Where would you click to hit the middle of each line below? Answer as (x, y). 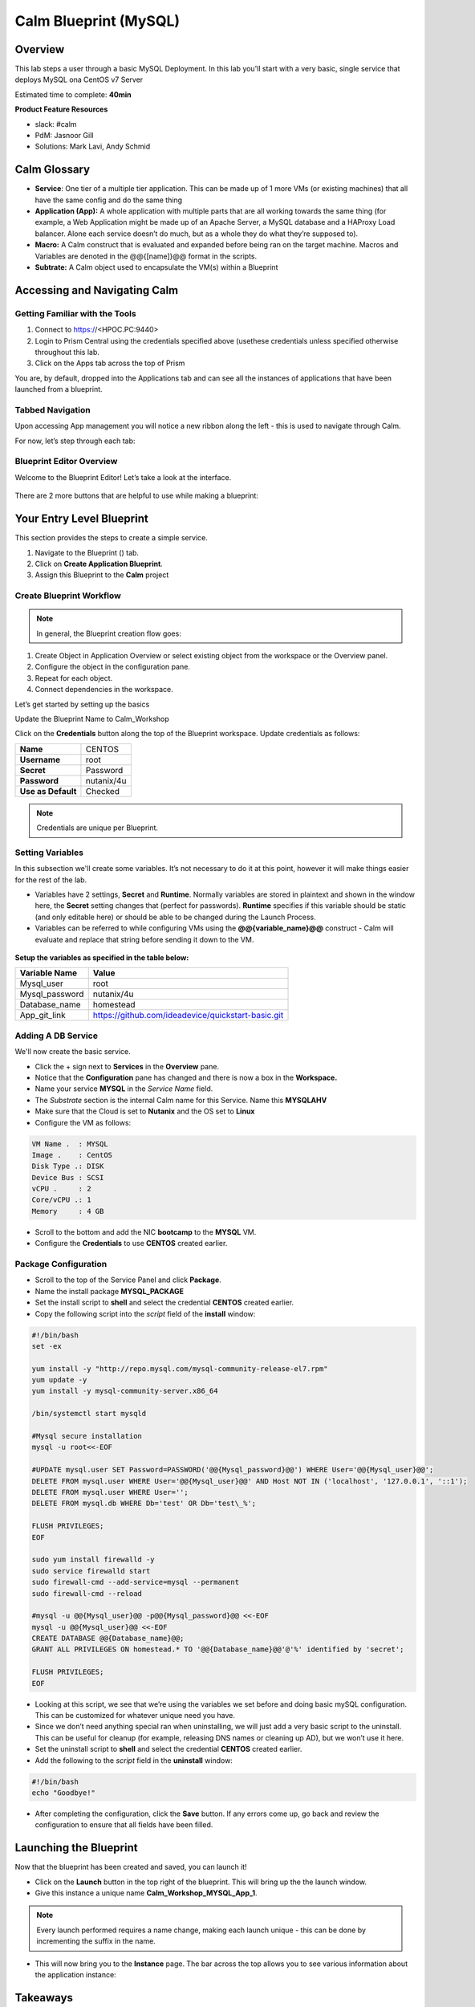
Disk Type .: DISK (68, 1166)
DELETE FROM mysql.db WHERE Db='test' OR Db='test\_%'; (144, 1504)
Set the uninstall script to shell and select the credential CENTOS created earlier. (168, 1749)
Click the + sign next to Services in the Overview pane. (127, 1066)
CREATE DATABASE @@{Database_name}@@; (108, 1639)
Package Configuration (61, 1264)
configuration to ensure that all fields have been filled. (124, 1825)
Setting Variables (49, 853)
